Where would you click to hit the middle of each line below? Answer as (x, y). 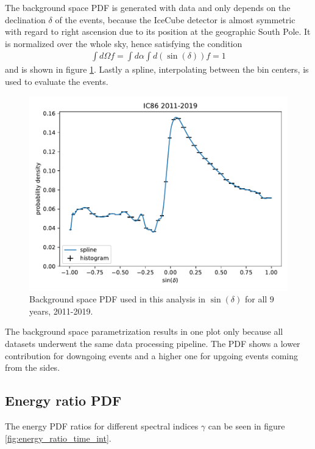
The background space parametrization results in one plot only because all (144, 331)
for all (256, 299)
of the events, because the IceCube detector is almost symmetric (175, 19)
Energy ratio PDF (63, 400)
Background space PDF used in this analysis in (117, 299)
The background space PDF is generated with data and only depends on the (148, 7)
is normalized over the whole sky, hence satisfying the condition (124, 43)
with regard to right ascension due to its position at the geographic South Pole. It (158, 31)
